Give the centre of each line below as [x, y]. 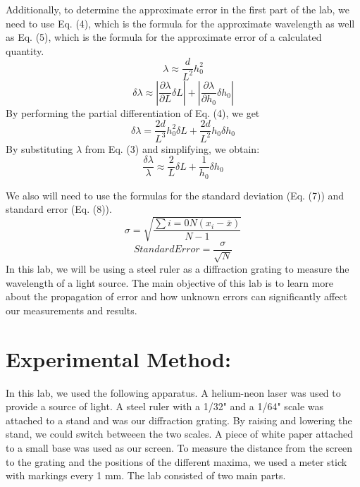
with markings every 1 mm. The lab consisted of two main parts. [146, 475]
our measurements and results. [72, 310]
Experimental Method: [118, 358]
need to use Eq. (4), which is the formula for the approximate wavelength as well [180, 23]
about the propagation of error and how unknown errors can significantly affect [177, 296]
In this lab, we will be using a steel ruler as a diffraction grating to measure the [178, 269]
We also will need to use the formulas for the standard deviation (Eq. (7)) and [175, 195]
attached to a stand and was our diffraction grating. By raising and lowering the [179, 420]
